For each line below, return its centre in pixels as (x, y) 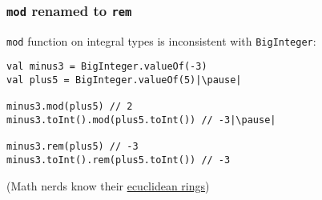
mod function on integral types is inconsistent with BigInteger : (161, 40)
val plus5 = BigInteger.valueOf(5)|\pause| (124, 80)
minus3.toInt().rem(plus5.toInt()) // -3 (119, 160)
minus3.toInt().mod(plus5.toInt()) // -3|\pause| (141, 120)
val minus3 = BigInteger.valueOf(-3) (107, 67)
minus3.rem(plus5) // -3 (72, 147)
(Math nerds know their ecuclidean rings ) (108, 185)
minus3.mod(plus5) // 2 (70, 107)
